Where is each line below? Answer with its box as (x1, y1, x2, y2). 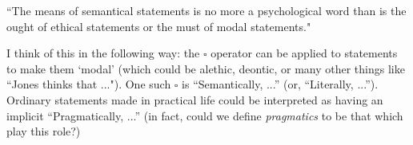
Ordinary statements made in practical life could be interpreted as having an (6, 91, 383, 108)
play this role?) (6, 123, 81, 139)
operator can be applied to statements (211, 45, 398, 61)
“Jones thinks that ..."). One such (6, 76, 171, 92)
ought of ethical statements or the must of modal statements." (6, 18, 311, 34)
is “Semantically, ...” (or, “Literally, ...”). (182, 76, 379, 92)
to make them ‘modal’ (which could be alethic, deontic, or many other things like (6, 60, 405, 76)
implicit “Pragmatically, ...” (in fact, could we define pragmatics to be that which (6, 107, 403, 123)
